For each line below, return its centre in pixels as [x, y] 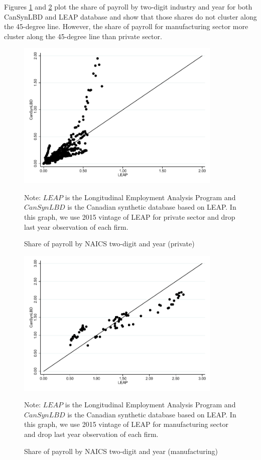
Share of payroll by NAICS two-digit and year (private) [109, 244]
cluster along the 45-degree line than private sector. [83, 36]
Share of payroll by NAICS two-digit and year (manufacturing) [121, 451]
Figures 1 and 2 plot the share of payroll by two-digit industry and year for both [128, 7]
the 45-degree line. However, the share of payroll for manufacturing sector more [126, 26]
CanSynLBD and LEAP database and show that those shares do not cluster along [130, 16]
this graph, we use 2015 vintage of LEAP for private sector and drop [130, 216]
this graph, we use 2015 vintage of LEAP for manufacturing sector [126, 424]
